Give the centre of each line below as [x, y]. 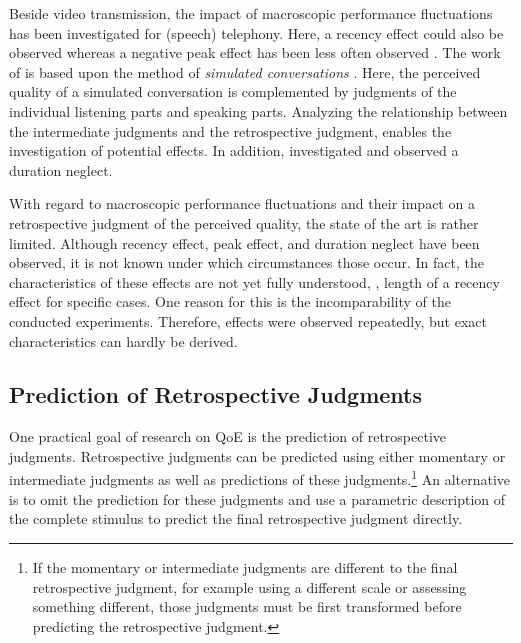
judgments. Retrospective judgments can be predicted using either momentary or [257, 455]
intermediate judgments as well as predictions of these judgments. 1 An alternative [260, 478]
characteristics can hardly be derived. [123, 340]
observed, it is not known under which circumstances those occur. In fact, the [246, 262]
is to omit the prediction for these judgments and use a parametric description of [257, 498]
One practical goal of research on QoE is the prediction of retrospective [227, 436]
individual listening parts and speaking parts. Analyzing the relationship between [258, 110]
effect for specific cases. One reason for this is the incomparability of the [230, 301]
